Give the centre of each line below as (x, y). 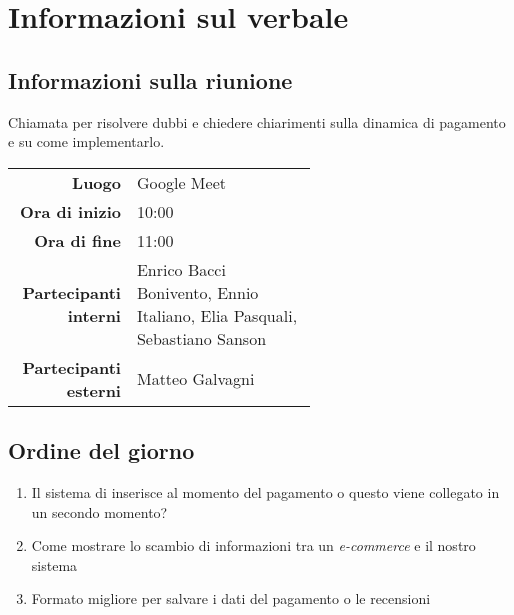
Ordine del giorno (101, 450)
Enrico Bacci (181, 269)
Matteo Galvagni (195, 379)
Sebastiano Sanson (201, 338)
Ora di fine (77, 240)
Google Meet (181, 182)
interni (94, 315)
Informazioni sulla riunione (150, 79)
